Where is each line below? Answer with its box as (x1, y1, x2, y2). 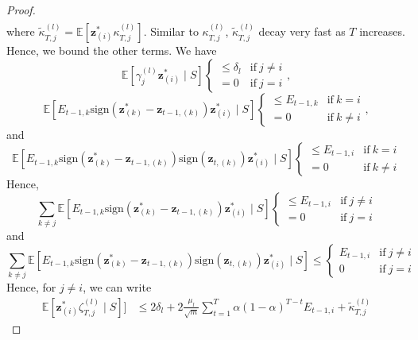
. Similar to (143, 23, 199, 40)
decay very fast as (258, 23, 346, 40)
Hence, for (6, 279, 56, 296)
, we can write (83, 279, 152, 296)
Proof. (6, 2, 36, 17)
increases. (359, 23, 405, 40)
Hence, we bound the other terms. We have (6, 42, 217, 59)
